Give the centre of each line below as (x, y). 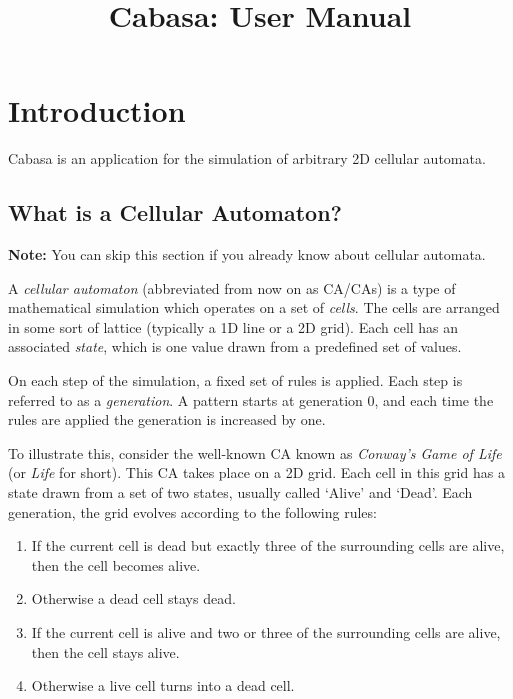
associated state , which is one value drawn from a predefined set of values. (235, 346)
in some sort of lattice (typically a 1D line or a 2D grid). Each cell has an (233, 326)
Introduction (97, 110)
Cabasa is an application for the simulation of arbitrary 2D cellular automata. (247, 158)
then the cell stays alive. (105, 651)
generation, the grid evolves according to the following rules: (192, 511)
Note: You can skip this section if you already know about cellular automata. (247, 254)
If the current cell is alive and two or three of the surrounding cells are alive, (266, 632)
